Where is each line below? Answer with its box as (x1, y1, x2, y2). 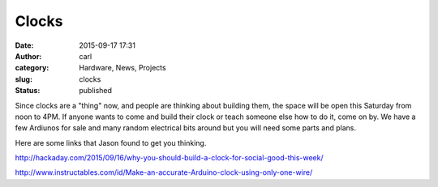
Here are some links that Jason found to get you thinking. (15, 138, 207, 147)
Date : (15, 40, 34, 50)
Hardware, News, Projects (79, 63, 166, 73)
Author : (15, 51, 42, 61)
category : (15, 63, 49, 73)
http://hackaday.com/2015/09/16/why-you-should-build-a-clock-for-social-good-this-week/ (15, 153, 324, 163)
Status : (15, 86, 41, 96)
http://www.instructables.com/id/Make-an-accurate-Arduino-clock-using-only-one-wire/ (15, 168, 313, 177)
